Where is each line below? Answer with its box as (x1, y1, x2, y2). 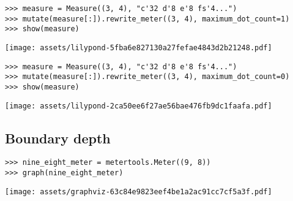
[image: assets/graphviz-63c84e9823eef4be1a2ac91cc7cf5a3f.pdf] (5, 187, 272, 196)
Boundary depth (5, 128, 111, 147)
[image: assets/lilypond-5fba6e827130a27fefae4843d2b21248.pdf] (5, 43, 272, 52)
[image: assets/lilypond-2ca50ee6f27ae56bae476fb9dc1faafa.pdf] (5, 101, 272, 110)
